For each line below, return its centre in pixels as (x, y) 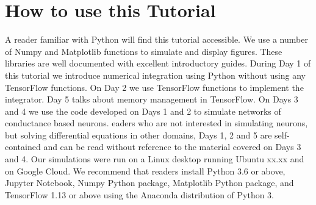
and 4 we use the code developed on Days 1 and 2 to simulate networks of (143, 111)
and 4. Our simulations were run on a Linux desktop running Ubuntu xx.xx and (155, 159)
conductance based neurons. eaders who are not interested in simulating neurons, (156, 123)
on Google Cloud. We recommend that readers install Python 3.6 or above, (145, 171)
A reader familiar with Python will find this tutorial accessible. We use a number (156, 39)
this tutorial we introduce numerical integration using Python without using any (155, 75)
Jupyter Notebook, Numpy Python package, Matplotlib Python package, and (149, 183)
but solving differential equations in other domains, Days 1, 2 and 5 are (138, 135)
